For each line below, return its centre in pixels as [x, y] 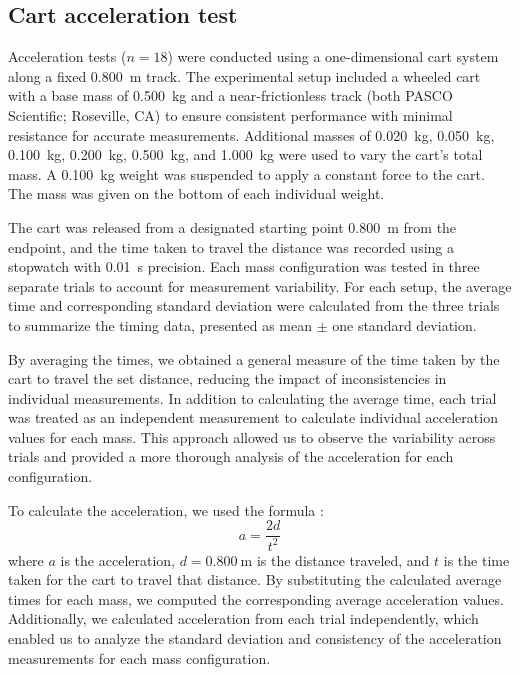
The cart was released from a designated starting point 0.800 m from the [232, 226]
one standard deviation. [404, 324]
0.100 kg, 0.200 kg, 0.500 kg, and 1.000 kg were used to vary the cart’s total [245, 154]
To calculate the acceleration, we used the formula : [166, 509]
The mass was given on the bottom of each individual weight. [196, 193]
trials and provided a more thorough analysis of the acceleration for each [231, 456]
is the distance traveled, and [343, 559]
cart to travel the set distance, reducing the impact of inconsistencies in [227, 378]
